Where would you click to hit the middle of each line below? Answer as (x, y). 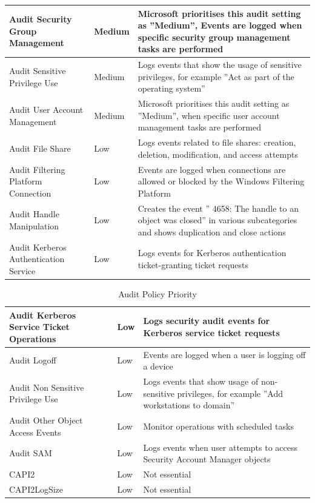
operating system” (171, 88)
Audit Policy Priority (157, 293)
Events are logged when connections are (212, 169)
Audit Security (41, 19)
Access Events (35, 432)
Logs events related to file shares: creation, (217, 142)
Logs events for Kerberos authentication (212, 253)
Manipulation (34, 226)
